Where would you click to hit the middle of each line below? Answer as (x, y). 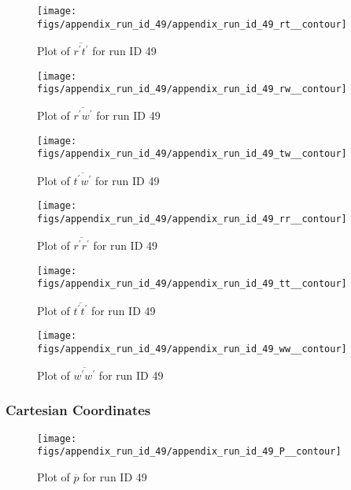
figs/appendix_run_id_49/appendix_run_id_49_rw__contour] (192, 89)
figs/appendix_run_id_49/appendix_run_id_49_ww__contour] (192, 349)
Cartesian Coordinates (78, 410)
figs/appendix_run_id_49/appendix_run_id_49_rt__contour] (192, 24)
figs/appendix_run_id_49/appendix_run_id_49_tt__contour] (192, 284)
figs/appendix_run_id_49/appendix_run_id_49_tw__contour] (192, 154)
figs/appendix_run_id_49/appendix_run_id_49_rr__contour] (192, 219)
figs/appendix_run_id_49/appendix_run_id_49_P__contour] (189, 452)
